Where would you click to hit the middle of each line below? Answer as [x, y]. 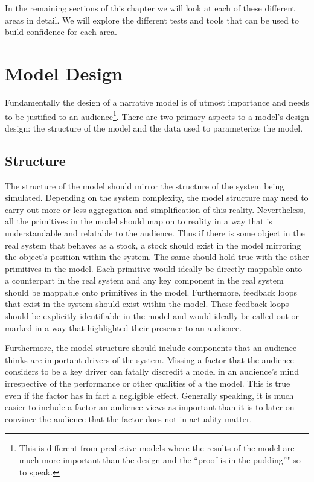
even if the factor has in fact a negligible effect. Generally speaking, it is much [149, 395]
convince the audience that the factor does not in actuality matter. [129, 418]
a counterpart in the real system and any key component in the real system [144, 280]
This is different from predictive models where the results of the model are [157, 448]
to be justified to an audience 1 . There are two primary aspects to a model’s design [157, 115]
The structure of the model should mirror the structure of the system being [145, 186]
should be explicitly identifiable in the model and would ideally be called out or [152, 316]
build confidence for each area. [61, 32]
